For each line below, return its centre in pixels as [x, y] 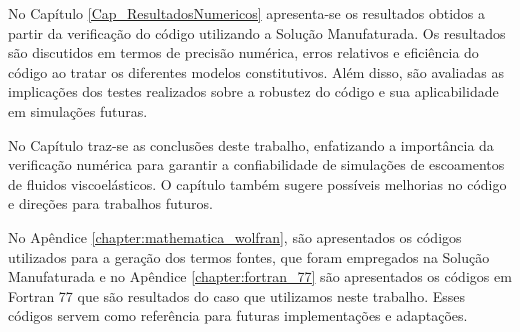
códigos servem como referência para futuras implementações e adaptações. [238, 315]
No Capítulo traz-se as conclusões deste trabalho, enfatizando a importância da [251, 144]
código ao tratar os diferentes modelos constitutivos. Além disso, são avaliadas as [256, 71]
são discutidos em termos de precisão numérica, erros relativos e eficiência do [243, 52]
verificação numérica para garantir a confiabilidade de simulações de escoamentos [256, 164]
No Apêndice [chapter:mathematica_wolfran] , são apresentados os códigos [235, 236]
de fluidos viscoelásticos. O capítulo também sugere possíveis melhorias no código [257, 183]
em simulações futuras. [78, 110]
